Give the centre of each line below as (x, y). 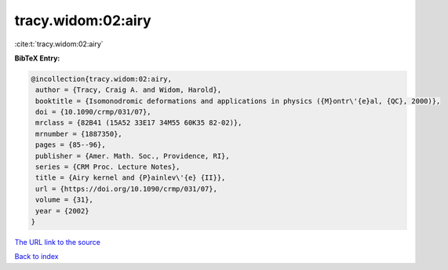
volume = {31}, (65, 200)
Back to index (36, 257)
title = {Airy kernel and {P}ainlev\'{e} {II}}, (131, 178)
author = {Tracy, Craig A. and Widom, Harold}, (129, 90)
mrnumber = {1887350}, (79, 134)
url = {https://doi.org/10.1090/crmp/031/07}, (126, 189)
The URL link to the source (58, 242)
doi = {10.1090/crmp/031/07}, (94, 112)
